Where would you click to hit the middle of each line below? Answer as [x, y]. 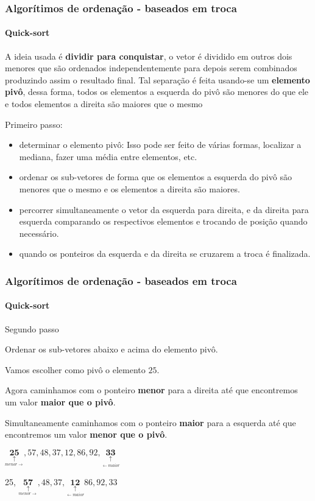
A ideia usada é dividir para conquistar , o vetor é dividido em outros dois [149, 56]
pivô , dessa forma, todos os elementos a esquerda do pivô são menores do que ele [157, 92]
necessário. [39, 233]
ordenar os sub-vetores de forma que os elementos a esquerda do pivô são [155, 177]
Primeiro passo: [34, 124]
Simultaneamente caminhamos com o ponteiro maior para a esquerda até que [150, 422]
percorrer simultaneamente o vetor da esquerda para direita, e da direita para [164, 209]
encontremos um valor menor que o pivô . [86, 434]
